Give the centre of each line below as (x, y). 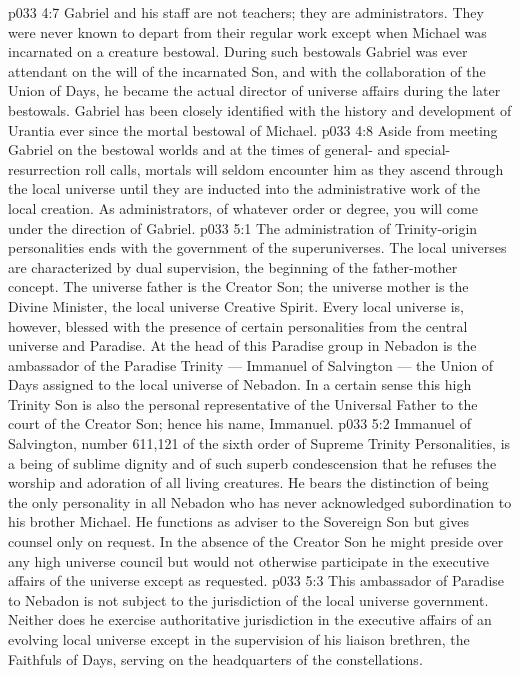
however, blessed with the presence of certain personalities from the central (238, 325)
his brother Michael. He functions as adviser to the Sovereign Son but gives (238, 521)
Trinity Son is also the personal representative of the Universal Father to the (243, 403)
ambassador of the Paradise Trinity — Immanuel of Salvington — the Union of (251, 364)
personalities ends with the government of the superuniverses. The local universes (257, 247)
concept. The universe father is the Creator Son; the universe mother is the (238, 286)
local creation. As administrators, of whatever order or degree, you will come (243, 207)
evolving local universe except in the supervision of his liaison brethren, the (239, 639)
